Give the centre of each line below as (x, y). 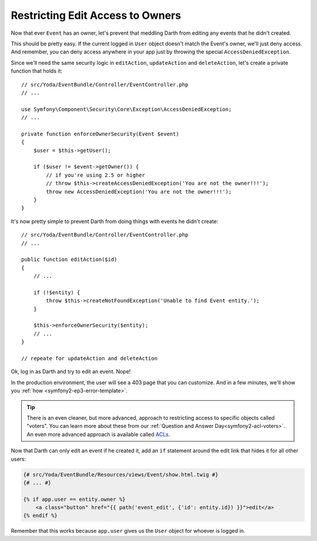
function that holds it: (37, 71)
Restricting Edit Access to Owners (96, 15)
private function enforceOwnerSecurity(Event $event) (100, 134)
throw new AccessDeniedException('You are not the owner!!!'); (139, 192)
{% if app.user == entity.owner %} (74, 499)
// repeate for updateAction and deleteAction (90, 358)
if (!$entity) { (57, 292)
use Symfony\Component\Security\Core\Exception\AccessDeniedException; (127, 109)
